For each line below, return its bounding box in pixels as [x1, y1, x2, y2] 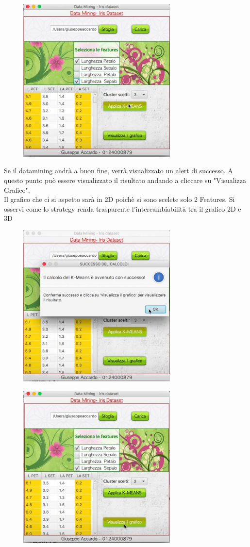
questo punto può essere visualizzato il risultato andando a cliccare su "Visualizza [4, 175, 246, 185]
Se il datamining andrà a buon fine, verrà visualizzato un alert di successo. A [4, 166, 233, 176]
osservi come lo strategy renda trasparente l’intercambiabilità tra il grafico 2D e [4, 203, 241, 214]
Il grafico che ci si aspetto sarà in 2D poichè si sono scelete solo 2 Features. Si [4, 194, 235, 204]
